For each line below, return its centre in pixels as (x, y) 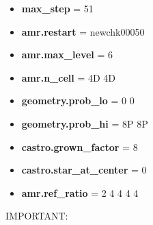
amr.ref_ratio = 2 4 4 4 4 (80, 192)
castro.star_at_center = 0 (84, 170)
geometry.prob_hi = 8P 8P (85, 123)
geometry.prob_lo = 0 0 (78, 100)
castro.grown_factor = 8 (80, 146)
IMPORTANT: (37, 216)
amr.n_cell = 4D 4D (68, 77)
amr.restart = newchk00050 (83, 31)
